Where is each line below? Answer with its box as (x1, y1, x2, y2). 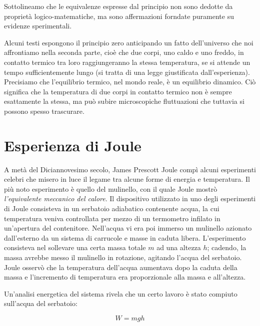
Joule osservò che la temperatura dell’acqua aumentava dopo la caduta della (4, 262, 237, 272)
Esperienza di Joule (4, 135, 141, 155)
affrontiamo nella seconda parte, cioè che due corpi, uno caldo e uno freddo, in (4, 47, 244, 57)
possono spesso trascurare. (4, 105, 84, 116)
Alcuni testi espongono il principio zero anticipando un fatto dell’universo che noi (4, 37, 253, 47)
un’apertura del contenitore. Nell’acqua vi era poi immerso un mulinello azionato (4, 223, 252, 233)
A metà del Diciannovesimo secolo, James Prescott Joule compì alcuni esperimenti (4, 164, 256, 174)
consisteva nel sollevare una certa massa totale (4, 242, 146, 253)
